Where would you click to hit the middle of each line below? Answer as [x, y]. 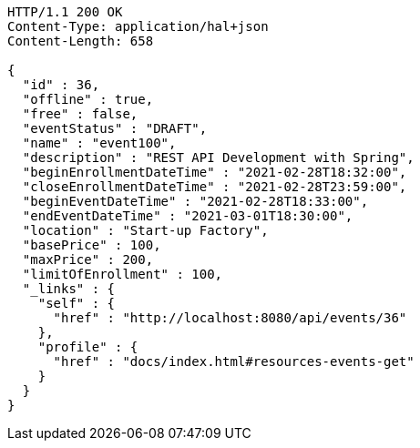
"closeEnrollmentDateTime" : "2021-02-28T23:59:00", [215, 187]
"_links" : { [69, 289]
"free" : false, [80, 114]
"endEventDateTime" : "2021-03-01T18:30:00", [188, 216]
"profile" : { [88, 347]
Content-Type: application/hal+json [138, 26]
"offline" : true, [88, 99]
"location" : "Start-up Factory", [145, 230]
